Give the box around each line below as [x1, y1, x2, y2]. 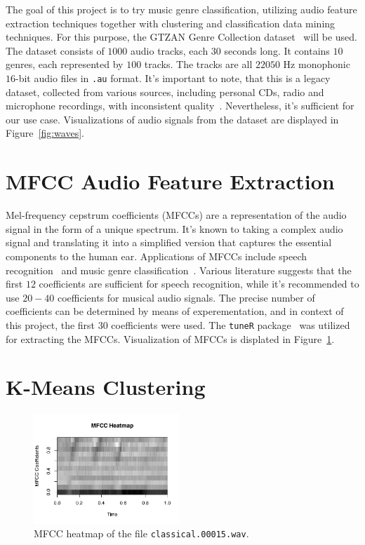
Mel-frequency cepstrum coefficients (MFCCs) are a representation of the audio [6, 208, 347, 222]
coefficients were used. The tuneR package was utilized [111, 317, 350, 332]
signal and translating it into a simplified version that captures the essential [6, 235, 332, 250]
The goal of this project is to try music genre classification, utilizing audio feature [6, 2, 357, 16]
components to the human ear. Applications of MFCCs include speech [6, 248, 307, 263]
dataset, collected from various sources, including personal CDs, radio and [6, 84, 324, 99]
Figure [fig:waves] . [6, 126, 84, 140]
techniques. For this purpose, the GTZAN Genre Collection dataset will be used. [6, 29, 358, 44]
